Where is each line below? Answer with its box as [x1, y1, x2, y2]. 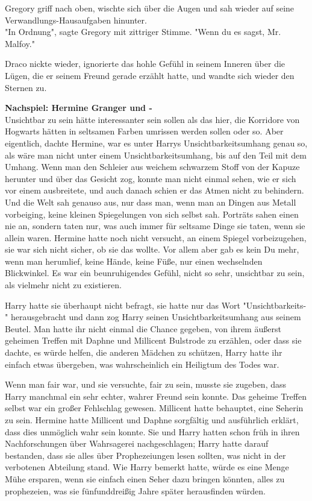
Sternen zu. [5, 81, 47, 93]
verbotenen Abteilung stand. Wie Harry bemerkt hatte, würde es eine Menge [5, 461, 289, 473]
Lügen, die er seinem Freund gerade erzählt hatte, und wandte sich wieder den [5, 69, 295, 81]
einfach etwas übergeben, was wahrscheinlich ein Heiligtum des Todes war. [5, 358, 279, 370]
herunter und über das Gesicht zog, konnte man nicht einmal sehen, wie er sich [5, 172, 296, 184]
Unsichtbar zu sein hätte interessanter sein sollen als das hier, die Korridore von [5, 113, 300, 125]
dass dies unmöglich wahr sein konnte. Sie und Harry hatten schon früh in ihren [5, 425, 300, 438]
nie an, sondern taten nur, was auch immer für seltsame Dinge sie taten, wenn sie [5, 219, 305, 232]
